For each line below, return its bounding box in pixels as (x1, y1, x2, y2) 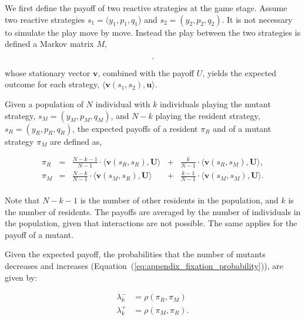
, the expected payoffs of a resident (72, 122, 198, 134)
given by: (5, 271, 38, 283)
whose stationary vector (5, 66, 91, 79)
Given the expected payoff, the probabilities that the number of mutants (5, 248, 266, 260)
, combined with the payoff (98, 66, 195, 79)
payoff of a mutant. (5, 228, 74, 240)
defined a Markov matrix (5, 38, 94, 50)
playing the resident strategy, (155, 109, 260, 121)
